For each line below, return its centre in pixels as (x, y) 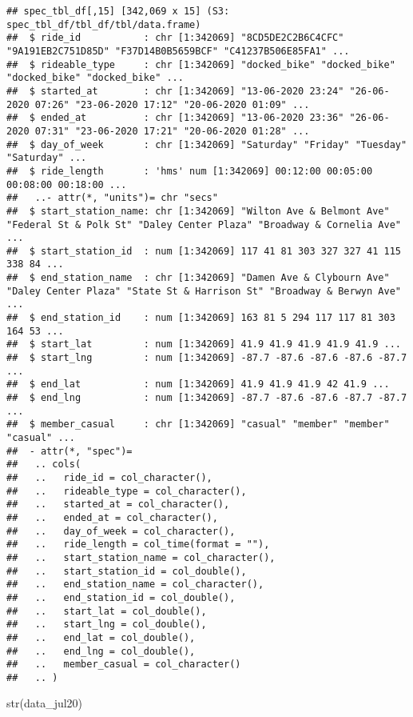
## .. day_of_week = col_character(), (121, 531)
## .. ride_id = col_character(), (109, 477)
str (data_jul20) (45, 703)
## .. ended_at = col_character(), (112, 517)
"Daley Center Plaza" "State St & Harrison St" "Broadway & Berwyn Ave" (204, 291)
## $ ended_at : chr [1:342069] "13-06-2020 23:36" (175, 118)
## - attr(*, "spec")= (69, 451)
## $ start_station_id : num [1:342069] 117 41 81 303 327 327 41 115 (204, 251)
